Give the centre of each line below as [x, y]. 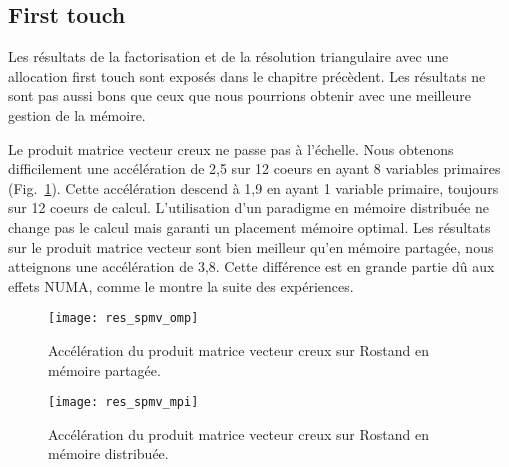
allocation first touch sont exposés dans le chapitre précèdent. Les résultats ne [247, 75]
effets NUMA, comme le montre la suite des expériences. [181, 285]
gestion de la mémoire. [77, 114]
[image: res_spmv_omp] [123, 318]
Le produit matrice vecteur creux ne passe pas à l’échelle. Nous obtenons [231, 148]
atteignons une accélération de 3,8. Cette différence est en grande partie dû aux [251, 266]
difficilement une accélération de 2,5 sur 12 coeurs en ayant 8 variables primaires [254, 168]
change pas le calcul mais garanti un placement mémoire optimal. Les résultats [249, 226]
